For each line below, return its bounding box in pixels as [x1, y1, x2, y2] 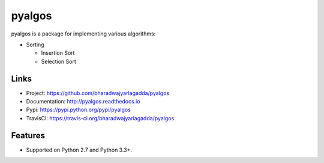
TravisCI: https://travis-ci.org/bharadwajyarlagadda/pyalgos [26, 114, 175, 121]
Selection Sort [41, 58, 76, 65]
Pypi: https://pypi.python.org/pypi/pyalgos [26, 106, 131, 114]
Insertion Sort [41, 49, 75, 57]
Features [11, 130, 45, 141]
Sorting [26, 41, 44, 48]
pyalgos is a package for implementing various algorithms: [11, 30, 156, 37]
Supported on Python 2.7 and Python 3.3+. [26, 146, 132, 153]
